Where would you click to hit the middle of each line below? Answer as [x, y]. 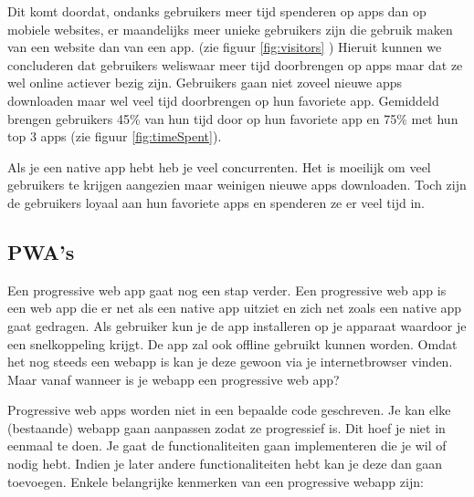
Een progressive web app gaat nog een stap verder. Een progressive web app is [227, 290]
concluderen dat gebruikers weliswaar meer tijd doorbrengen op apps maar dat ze [235, 64]
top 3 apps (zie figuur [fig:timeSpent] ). [115, 136]
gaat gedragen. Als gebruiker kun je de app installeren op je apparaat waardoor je [237, 325]
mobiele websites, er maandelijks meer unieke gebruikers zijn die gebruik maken [230, 29]
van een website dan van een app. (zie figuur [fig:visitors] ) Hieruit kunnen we [225, 47]
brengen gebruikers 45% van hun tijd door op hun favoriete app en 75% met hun [233, 118]
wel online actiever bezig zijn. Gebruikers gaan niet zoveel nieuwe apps [205, 83]
